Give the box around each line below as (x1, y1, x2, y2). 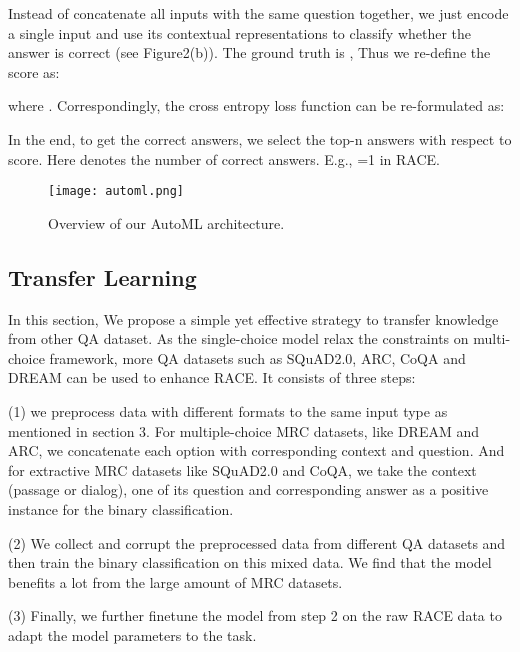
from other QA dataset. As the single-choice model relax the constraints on (8, 328, 469, 349)
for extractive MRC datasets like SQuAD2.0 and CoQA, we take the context (8, 459, 477, 480)
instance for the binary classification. (8, 498, 234, 519)
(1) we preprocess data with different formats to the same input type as (8, 400, 448, 421)
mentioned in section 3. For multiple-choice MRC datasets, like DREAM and (8, 420, 480, 441)
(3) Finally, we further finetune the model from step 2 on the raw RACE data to (8, 605, 502, 626)
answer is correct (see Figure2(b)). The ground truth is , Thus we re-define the (8, 42, 491, 63)
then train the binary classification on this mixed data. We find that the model (8, 552, 492, 573)
